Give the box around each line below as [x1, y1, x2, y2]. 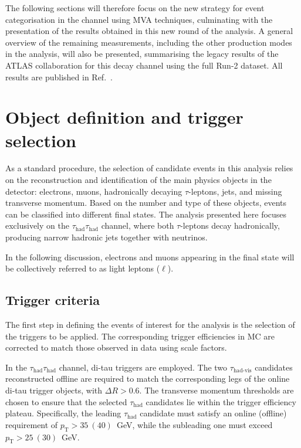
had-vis [233, 368, 252, 374]
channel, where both [101, 219, 174, 232]
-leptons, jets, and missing [188, 185, 282, 197]
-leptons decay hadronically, [180, 219, 280, 232]
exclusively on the [5, 219, 69, 232]
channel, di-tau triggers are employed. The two [59, 361, 228, 373]
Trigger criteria [5, 291, 100, 309]
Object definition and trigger [5, 105, 243, 129]
